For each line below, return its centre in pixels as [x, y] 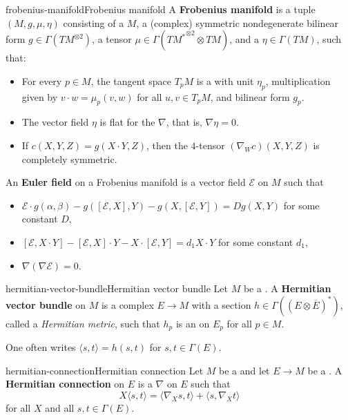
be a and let [244, 370]
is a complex [127, 304]
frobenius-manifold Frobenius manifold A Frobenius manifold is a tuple [161, 9]
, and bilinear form [250, 96]
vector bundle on [46, 304]
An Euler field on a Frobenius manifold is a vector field [126, 182]
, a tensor [112, 39]
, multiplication [298, 80]
